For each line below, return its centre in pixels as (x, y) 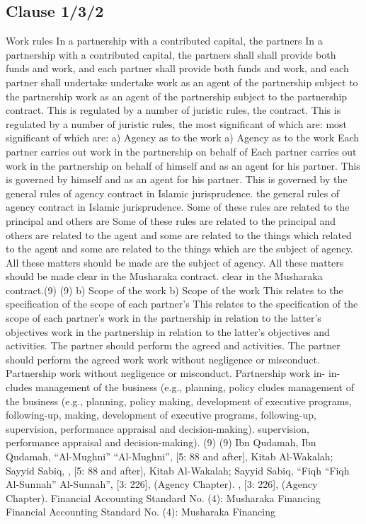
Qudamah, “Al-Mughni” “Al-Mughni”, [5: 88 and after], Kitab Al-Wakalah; (170, 456)
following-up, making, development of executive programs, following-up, (161, 415)
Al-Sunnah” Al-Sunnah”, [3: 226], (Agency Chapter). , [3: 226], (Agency (162, 484)
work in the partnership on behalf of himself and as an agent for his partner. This (183, 165)
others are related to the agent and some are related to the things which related (179, 234)
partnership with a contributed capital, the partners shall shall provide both (171, 54)
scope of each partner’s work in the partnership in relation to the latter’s (164, 318)
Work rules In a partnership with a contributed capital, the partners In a (164, 41)
